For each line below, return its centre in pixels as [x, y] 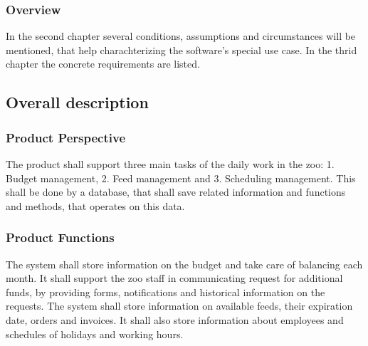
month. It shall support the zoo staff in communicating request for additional [174, 278]
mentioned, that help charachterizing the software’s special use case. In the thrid [182, 49]
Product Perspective [66, 137]
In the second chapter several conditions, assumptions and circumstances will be [181, 36]
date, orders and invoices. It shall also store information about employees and [175, 319]
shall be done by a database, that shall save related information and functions [176, 192]
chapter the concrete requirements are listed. [103, 64]
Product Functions [60, 237]
